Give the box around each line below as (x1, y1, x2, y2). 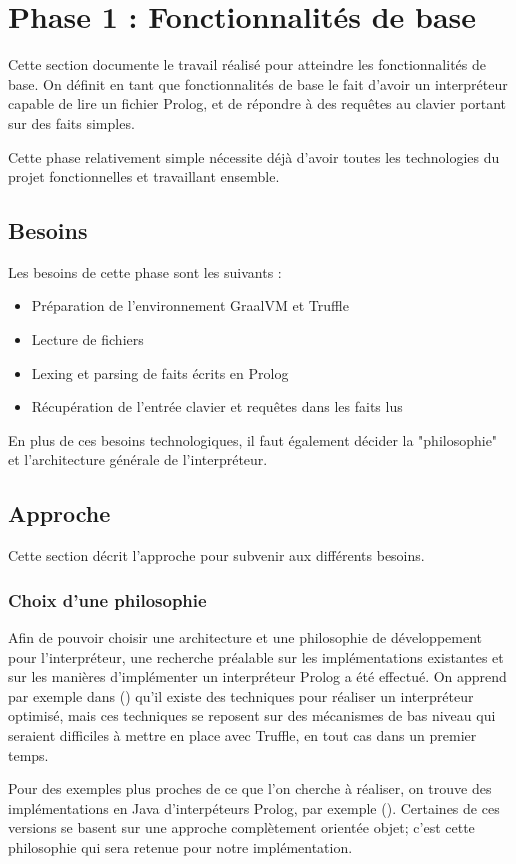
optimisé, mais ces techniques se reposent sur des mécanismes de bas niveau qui (8, 705, 496, 726)
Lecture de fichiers (31, 329, 144, 350)
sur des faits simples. (8, 112, 135, 133)
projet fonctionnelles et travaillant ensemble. (8, 166, 280, 187)
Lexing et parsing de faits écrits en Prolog (31, 362, 289, 383)
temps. (8, 744, 49, 765)
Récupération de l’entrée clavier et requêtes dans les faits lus (31, 396, 403, 417)
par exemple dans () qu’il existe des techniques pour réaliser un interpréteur (8, 685, 474, 706)
